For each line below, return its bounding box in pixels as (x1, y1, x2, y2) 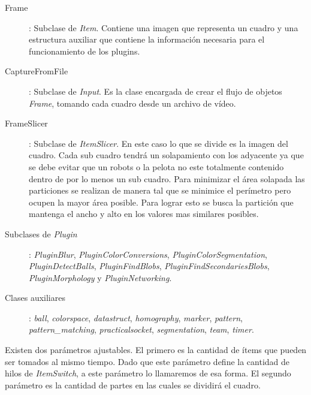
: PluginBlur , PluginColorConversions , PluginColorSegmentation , (29, 248, 267, 260)
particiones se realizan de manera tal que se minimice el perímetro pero (29, 184, 291, 197)
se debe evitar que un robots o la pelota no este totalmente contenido (29, 160, 284, 173)
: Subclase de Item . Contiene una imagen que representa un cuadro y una (29, 21, 298, 34)
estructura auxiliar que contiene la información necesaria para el (29, 33, 265, 46)
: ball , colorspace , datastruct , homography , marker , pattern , (29, 311, 243, 324)
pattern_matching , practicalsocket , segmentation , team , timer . (29, 323, 254, 336)
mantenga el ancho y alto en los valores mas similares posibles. (29, 207, 259, 220)
